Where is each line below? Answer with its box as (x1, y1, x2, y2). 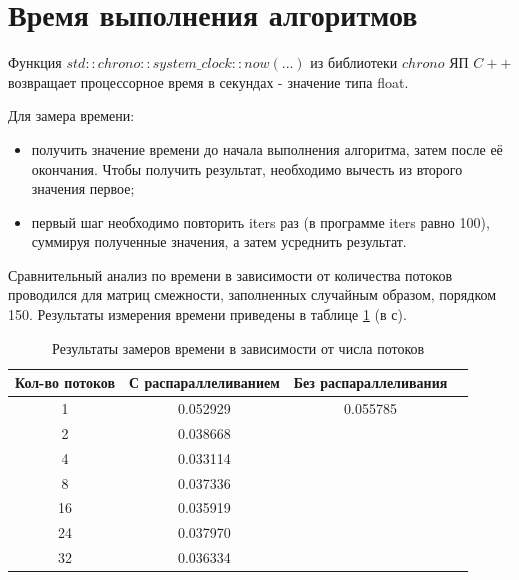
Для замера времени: (8, 105, 135, 126)
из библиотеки (310, 52, 398, 73)
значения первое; (31, 178, 135, 199)
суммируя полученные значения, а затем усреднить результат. (31, 231, 407, 252)
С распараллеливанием (128, 372, 280, 393)
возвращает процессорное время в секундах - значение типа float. (8, 71, 409, 92)
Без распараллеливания (293, 372, 448, 393)
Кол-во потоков (15, 372, 115, 393)
